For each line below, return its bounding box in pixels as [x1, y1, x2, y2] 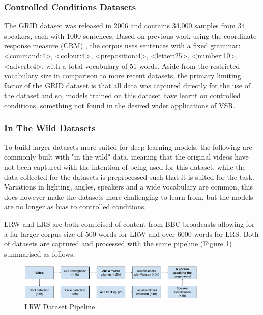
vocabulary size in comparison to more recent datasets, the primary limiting [4, 70, 241, 81]
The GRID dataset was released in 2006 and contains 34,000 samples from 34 [4, 20, 245, 31]
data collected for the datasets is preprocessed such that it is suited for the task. [4, 171, 254, 182]
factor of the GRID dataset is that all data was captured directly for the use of [4, 80, 250, 90]
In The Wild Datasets [4, 121, 96, 134]
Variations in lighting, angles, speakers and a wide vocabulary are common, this [4, 181, 253, 192]
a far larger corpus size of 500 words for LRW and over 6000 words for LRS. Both [4, 228, 259, 239]
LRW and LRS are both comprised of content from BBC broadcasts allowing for [4, 218, 255, 229]
